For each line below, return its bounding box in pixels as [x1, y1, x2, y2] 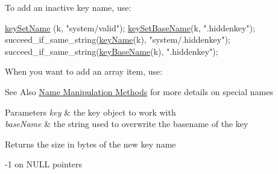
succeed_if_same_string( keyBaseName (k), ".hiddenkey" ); [5, 45, 218, 57]
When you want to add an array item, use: [5, 65, 163, 78]
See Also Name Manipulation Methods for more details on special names [5, 85, 273, 98]
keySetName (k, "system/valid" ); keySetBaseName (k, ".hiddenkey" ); [5, 21, 255, 34]
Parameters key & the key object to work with [5, 105, 176, 118]
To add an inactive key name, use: [5, 1, 131, 13]
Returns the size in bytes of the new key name [5, 137, 176, 150]
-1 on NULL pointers [5, 158, 83, 170]
